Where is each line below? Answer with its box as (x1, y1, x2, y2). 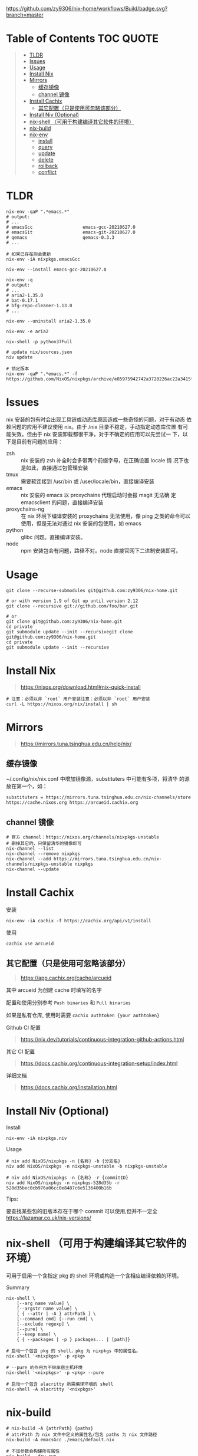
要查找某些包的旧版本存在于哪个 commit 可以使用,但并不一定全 (6, 1207, 158, 1214)
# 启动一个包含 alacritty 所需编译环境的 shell (6, 1381, 114, 1387)
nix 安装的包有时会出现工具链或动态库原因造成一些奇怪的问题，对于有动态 (6, 416, 186, 423)
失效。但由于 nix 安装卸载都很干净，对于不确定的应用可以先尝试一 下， (11, 430, 183, 438)
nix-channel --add (6, 856, 51, 862)
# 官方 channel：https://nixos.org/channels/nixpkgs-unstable (6, 834, 160, 840)
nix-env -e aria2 (6, 328, 49, 334)
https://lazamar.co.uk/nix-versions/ (6, 1214, 91, 1221)
